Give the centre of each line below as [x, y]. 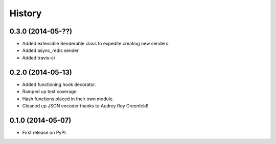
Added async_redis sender [51, 50]
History [26, 13]
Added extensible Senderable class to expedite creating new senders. [96, 44]
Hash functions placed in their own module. [68, 99]
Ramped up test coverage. [50, 92]
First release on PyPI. [45, 132]
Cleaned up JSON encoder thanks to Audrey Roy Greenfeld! [85, 106]
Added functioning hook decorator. [59, 84]
